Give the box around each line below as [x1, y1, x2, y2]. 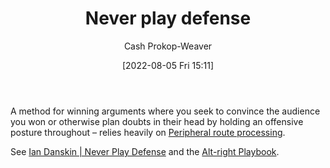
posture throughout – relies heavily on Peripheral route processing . [10, 126, 286, 138]
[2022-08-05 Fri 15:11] [121, 59, 215, 71]
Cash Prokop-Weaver [123, 40, 213, 52]
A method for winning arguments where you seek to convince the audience [10, 105, 321, 117]
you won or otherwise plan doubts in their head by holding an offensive [10, 115, 304, 127]
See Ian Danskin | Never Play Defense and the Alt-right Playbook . [10, 145, 280, 157]
